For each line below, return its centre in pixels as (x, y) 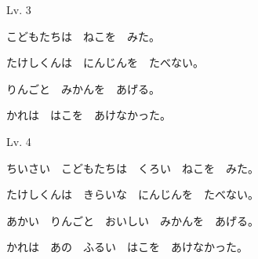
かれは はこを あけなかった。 (89, 115)
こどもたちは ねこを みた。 (83, 36)
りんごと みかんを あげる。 (83, 88)
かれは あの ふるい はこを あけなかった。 (127, 247)
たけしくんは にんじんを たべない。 (105, 62)
